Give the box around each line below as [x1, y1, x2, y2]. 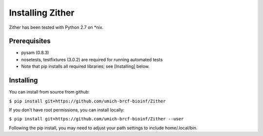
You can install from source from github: [9, 89, 90, 95]
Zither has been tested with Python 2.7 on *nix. [9, 24, 104, 30]
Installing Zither [9, 7, 75, 18]
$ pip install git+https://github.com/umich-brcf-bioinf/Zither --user [9, 116, 184, 122]
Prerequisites [9, 37, 51, 45]
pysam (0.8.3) [21, 50, 49, 56]
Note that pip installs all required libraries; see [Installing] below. [21, 63, 150, 69]
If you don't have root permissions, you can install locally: [9, 107, 125, 113]
